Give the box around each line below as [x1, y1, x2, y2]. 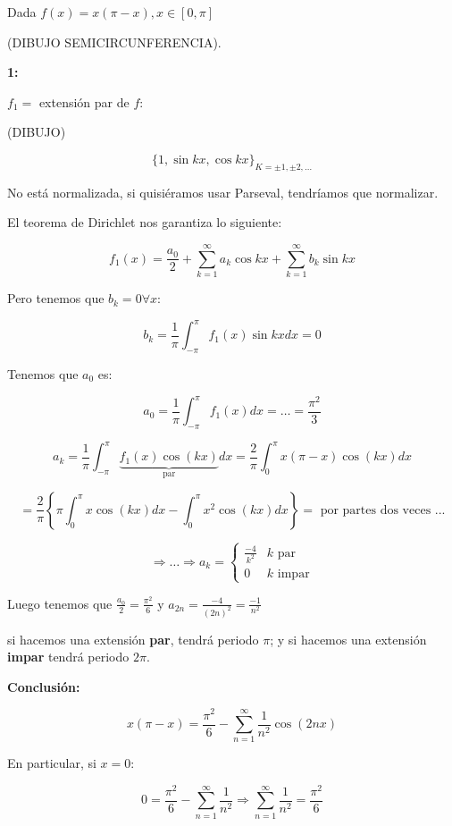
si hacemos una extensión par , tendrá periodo [7, 629, 259, 648]
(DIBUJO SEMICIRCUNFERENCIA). [7, 32, 222, 51]
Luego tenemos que [7, 594, 113, 612]
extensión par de [38, 92, 130, 111]
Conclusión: [7, 677, 80, 695]
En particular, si [7, 754, 96, 772]
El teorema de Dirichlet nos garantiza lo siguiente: [7, 213, 282, 232]
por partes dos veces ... [320, 503, 446, 517]
